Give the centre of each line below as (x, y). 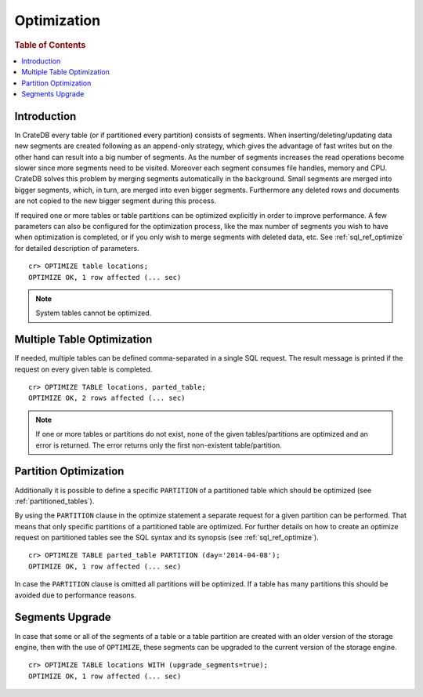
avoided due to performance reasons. (76, 595)
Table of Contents (50, 45)
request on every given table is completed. (83, 369)
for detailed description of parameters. (77, 248)
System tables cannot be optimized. (94, 313)
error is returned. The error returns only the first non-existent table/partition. (159, 445)
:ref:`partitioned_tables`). (54, 501)
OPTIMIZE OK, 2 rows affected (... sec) (107, 398)
